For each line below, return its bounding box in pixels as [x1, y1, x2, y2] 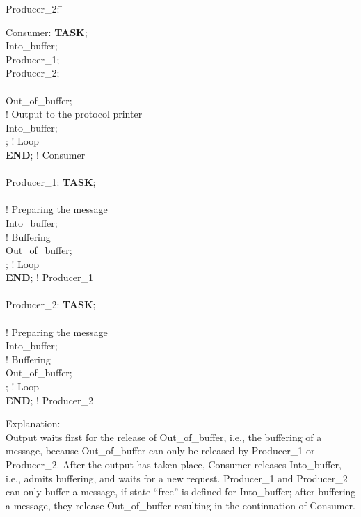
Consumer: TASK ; [6, 24, 88, 39]
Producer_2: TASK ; [6, 297, 96, 312]
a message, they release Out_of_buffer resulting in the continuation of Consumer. [6, 498, 355, 512]
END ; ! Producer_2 [6, 392, 94, 407]
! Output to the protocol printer [6, 106, 143, 121]
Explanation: [6, 416, 61, 431]
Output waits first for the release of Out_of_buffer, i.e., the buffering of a [6, 429, 322, 444]
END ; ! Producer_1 [6, 270, 94, 285]
